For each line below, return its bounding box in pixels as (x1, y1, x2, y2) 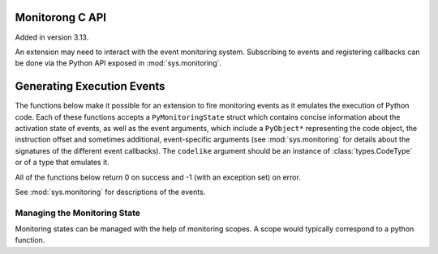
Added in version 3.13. (15, 32, 89, 42)
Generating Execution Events (15, 79, 165, 93)
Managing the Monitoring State (15, 207, 141, 218)
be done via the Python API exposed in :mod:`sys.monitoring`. (15, 58, 222, 68)
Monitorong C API (15, 11, 107, 24)
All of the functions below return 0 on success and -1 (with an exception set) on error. (15, 172, 302, 182)
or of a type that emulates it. (15, 158, 109, 167)
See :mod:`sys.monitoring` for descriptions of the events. (15, 187, 206, 197)
